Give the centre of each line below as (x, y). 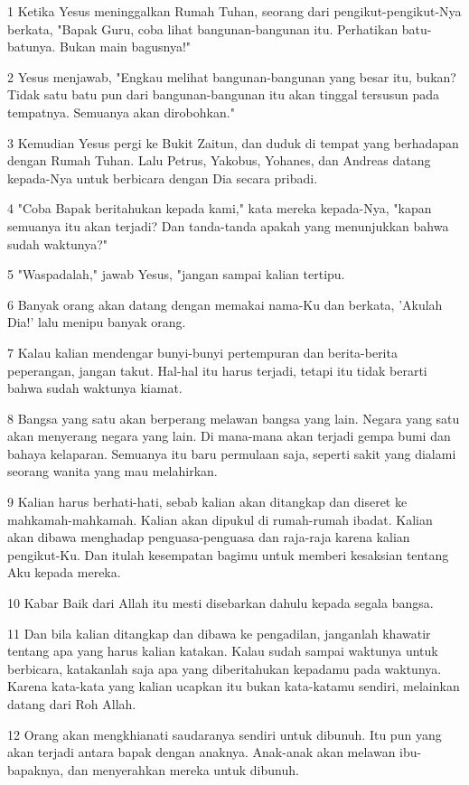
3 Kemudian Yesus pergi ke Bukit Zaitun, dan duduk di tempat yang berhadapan (233, 142)
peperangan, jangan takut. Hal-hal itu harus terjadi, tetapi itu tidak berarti (217, 370)
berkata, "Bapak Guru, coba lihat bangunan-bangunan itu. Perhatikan (203, 28)
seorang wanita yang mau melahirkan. (113, 471)
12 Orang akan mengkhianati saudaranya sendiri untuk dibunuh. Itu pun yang (225, 734)
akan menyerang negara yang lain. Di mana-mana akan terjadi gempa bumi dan (229, 436)
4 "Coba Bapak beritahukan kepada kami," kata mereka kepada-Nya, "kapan (220, 208)
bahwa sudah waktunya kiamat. (95, 388)
